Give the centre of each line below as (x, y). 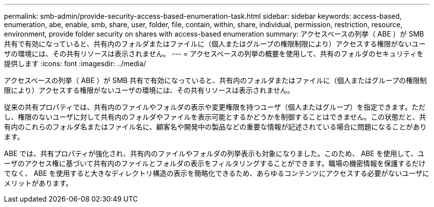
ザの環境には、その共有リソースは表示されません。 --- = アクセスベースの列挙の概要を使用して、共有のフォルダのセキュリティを (214, 54)
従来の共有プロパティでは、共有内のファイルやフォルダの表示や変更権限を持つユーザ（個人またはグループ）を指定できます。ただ (215, 107)
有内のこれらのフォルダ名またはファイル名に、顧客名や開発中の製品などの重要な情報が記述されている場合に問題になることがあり (216, 127)
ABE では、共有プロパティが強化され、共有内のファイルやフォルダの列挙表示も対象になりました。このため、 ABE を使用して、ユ (214, 153)
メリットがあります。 (38, 183)
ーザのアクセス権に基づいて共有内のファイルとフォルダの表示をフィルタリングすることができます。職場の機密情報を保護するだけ (215, 163)
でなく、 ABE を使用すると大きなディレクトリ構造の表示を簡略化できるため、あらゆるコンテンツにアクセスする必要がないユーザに (217, 173)
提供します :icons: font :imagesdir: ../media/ (75, 63)
